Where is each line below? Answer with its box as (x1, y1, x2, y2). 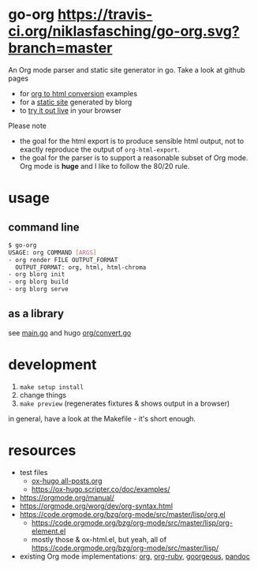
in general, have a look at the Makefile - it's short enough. (8, 414, 196, 423)
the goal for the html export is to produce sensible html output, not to (19, 136, 245, 145)
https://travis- (58, 6, 153, 24)
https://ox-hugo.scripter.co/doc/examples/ (31, 484, 170, 494)
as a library (8, 307, 65, 320)
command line (8, 220, 80, 234)
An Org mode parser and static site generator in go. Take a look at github (8, 65, 245, 74)
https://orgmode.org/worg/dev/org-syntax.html (19, 501, 174, 511)
